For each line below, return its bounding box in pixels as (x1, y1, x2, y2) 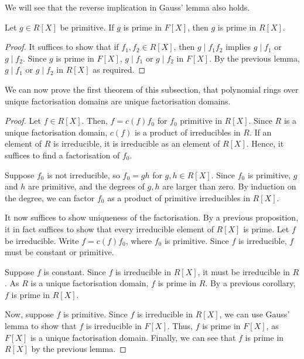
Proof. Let (5, 114, 41, 127)
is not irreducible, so (47, 168, 120, 181)
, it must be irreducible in (197, 265, 290, 277)
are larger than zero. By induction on (162, 180, 296, 192)
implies (226, 40, 251, 53)
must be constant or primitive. (5, 246, 114, 258)
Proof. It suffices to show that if (5, 40, 119, 53)
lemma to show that (5, 320, 77, 332)
